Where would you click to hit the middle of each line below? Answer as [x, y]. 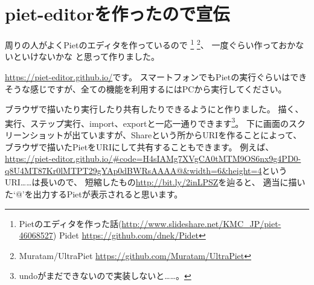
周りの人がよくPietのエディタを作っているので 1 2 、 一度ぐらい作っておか [150, 44]
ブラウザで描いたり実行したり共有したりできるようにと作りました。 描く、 [154, 109]
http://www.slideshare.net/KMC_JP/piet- [201, 223]
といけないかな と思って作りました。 [86, 56]
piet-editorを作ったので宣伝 [117, 14]
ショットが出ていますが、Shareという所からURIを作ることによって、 [166, 135]
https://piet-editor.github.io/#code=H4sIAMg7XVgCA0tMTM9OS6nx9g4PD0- [153, 159]
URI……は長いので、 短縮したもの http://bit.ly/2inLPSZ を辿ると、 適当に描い [155, 182]
